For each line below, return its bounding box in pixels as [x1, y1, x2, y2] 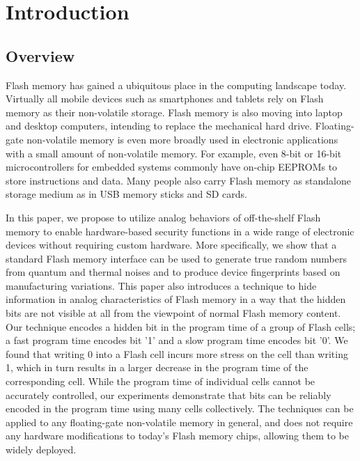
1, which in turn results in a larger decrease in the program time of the [6, 360, 308, 375]
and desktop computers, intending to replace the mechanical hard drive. [6, 118, 313, 133]
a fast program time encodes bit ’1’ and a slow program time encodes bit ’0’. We [6, 333, 348, 347]
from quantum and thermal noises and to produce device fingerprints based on [6, 265, 341, 279]
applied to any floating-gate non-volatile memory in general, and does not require [6, 414, 353, 429]
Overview [6, 45, 75, 66]
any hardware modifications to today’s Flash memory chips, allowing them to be [6, 428, 349, 443]
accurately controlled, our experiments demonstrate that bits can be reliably [6, 387, 331, 402]
